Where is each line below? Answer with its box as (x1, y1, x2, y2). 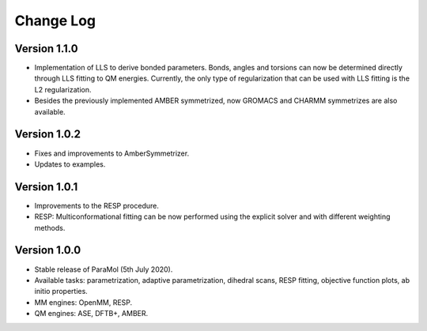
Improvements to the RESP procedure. (34, 201, 160, 210)
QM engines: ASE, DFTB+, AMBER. (34, 309, 149, 318)
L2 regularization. (34, 85, 92, 94)
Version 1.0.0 (14, 243, 81, 257)
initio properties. (34, 287, 89, 296)
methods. (34, 223, 66, 232)
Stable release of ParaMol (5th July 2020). (34, 265, 173, 274)
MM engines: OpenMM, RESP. (34, 297, 133, 307)
